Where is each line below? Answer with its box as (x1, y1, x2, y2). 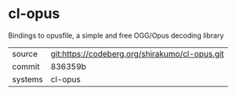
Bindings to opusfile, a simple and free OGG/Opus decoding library (8, 31, 224, 40)
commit (12, 60, 40, 71)
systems (12, 74, 43, 85)
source (12, 48, 38, 59)
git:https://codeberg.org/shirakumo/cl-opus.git (50, 48, 225, 59)
